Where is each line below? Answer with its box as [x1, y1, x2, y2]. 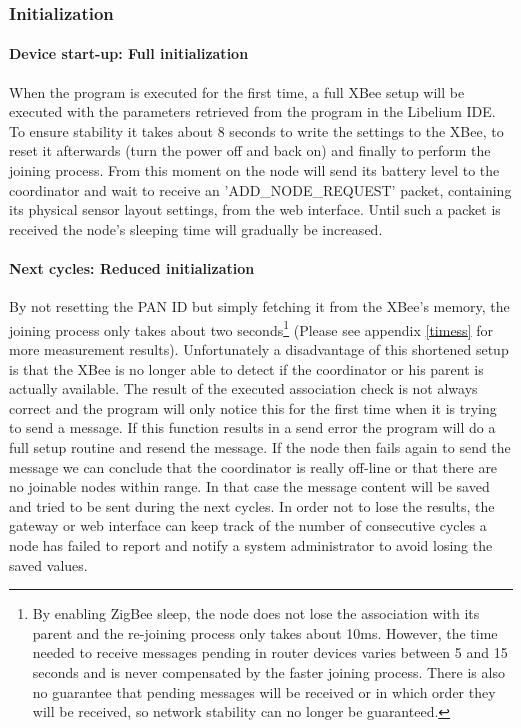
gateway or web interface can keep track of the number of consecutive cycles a [9, 515, 487, 536]
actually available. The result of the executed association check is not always [9, 378, 478, 399]
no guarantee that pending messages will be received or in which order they [32, 681, 496, 702]
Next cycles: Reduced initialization [9, 257, 255, 278]
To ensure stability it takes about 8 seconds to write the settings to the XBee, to [9, 120, 504, 141]
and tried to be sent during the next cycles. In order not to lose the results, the [9, 495, 495, 516]
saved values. [9, 554, 88, 575]
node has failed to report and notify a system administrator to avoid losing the [9, 534, 493, 555]
